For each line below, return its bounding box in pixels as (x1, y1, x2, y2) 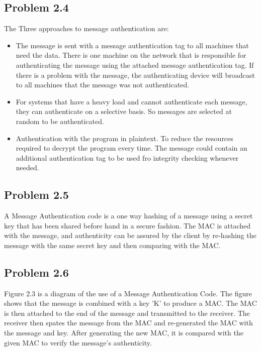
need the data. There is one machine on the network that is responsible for (16, 50, 246, 60)
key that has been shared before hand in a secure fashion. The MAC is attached (4, 220, 251, 230)
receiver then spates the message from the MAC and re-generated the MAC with (4, 317, 253, 328)
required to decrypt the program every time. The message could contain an (16, 143, 247, 153)
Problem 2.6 (4, 264, 69, 280)
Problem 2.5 (4, 187, 69, 202)
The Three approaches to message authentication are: (4, 23, 169, 34)
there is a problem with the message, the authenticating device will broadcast (16, 69, 255, 80)
